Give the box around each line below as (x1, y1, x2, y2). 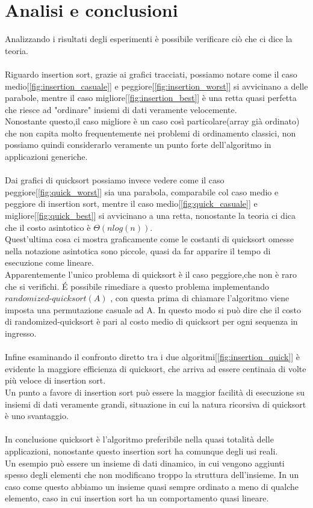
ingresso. (5, 326, 37, 339)
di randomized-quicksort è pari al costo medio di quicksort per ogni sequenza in (5, 315, 298, 328)
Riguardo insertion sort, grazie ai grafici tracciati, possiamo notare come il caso (5, 67, 297, 80)
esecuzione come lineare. (5, 256, 94, 269)
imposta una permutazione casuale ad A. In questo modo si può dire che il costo (5, 303, 301, 316)
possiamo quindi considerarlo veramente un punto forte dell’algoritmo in (5, 138, 271, 151)
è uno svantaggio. (5, 409, 69, 422)
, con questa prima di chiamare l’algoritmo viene (110, 292, 290, 304)
